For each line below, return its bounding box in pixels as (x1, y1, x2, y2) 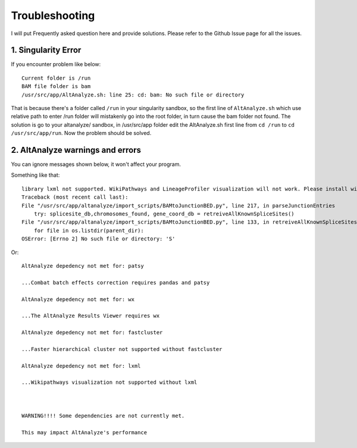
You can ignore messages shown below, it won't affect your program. (11, 161, 181, 168)
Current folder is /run (21, 74, 91, 82)
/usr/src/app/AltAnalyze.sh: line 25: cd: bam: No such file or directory (21, 91, 245, 98)
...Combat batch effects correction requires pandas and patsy (21, 279, 210, 286)
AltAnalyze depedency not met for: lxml (21, 362, 141, 369)
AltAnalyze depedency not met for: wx (21, 296, 135, 303)
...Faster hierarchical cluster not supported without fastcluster (21, 346, 223, 352)
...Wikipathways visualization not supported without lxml (21, 379, 198, 386)
